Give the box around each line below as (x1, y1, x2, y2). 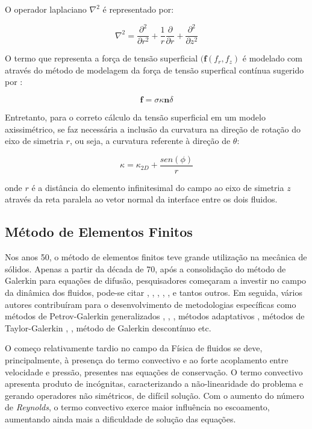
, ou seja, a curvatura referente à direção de (69, 134, 231, 147)
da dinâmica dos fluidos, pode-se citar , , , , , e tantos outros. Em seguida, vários (5, 286, 303, 298)
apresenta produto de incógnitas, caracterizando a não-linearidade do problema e (5, 377, 304, 390)
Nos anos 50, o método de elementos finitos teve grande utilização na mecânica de (5, 251, 307, 263)
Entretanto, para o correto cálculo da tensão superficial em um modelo (5, 110, 266, 123)
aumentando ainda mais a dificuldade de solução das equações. (5, 412, 236, 425)
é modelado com (242, 52, 302, 64)
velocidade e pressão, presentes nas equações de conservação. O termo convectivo (5, 365, 303, 378)
